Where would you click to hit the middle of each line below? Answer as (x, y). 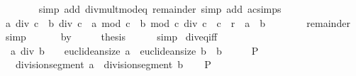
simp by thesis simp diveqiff (111, 37)
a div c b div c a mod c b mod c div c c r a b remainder (178, 22)
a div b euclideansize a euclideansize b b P (134, 50)
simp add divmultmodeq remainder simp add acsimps (160, 9)
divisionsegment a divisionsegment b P (113, 64)
